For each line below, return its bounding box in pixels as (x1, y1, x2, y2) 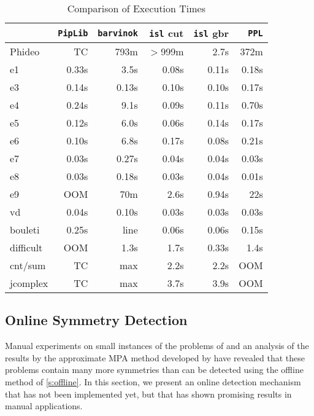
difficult (10, 240, 43, 254)
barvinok (98, 28, 138, 38)
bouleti (10, 222, 40, 237)
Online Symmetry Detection (5, 310, 188, 329)
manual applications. (5, 399, 83, 412)
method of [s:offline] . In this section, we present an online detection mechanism (5, 375, 301, 388)
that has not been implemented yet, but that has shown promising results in (5, 387, 292, 400)
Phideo (10, 44, 40, 58)
